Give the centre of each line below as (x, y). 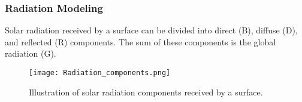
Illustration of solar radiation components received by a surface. (146, 92)
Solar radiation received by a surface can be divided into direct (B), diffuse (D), (151, 30)
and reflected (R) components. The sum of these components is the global (141, 41)
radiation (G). (31, 53)
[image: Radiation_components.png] (100, 73)
